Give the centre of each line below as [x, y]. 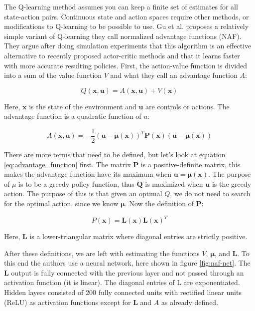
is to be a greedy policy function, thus [76, 183]
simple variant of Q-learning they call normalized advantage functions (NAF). [123, 36]
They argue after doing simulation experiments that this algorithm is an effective [128, 46]
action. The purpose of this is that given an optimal [83, 193]
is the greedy [232, 183]
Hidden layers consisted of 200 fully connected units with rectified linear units [123, 292]
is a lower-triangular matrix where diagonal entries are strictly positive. [138, 236]
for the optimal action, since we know [61, 203]
